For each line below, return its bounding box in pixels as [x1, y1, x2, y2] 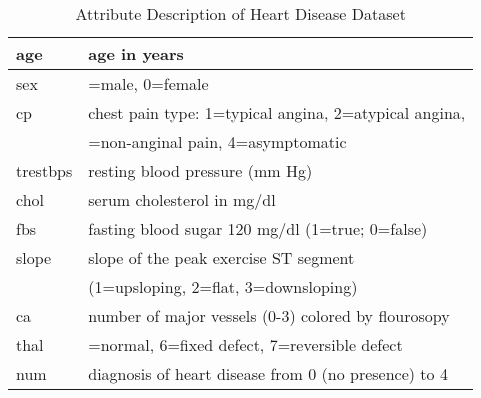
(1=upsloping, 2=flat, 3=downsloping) [88, 275, 358, 298]
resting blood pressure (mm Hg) [88, 159, 313, 182]
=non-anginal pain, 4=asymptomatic [88, 130, 347, 153]
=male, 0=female [88, 72, 209, 95]
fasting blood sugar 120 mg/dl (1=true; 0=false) [88, 217, 428, 240]
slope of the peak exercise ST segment [88, 246, 355, 269]
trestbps [16, 159, 73, 182]
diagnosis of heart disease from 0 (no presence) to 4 [88, 362, 448, 385]
